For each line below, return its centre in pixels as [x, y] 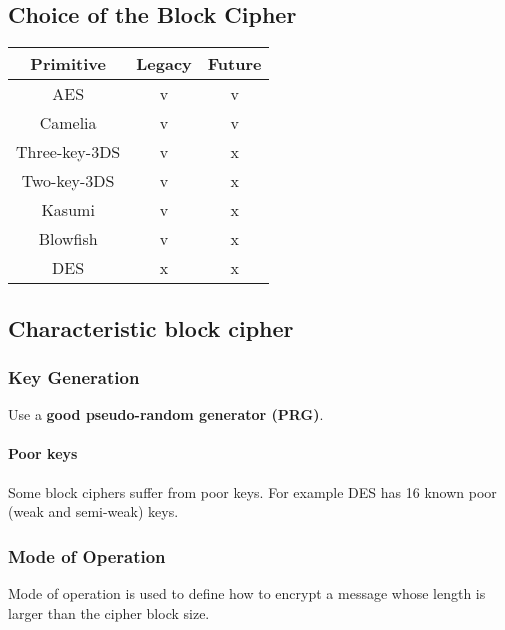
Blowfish [68, 239]
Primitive [68, 64]
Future [234, 64]
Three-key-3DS [68, 152]
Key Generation [74, 376]
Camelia [68, 123]
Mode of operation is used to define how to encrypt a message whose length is [247, 593]
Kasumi [68, 210]
